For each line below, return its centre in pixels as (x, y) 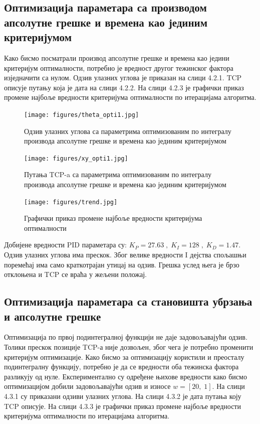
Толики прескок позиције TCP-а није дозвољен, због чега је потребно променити (129, 347)
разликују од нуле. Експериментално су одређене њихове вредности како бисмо (125, 376)
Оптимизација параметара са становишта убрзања (128, 301)
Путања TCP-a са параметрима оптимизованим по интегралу (118, 174)
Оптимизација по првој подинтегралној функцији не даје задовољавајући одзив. (126, 337)
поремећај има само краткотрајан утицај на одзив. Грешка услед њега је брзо (122, 264)
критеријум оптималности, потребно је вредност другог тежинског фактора (119, 67)
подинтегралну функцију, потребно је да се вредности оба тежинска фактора (121, 367)
